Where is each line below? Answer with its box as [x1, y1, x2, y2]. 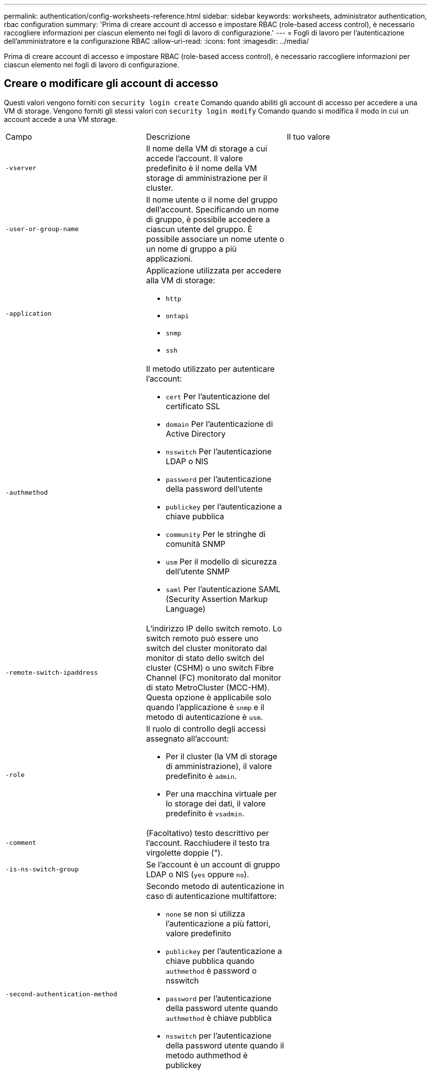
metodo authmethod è [165, 1050, 248, 1060]
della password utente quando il [165, 1040, 284, 1050]
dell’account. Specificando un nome [146, 204, 279, 214]
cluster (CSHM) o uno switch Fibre [146, 662, 274, 673]
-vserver [5, 164, 36, 172]
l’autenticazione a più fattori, [165, 918, 271, 928]
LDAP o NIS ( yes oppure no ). [146, 869, 249, 879]
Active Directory [165, 428, 226, 439]
